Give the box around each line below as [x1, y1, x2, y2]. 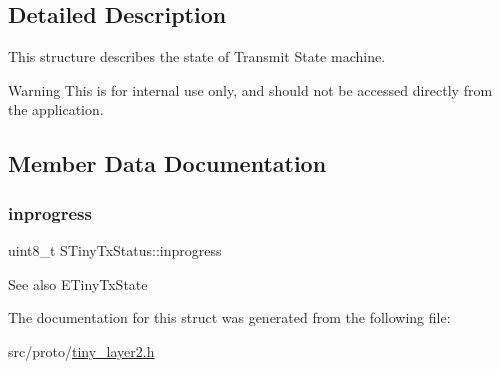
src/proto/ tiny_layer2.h [8, 340, 155, 361]
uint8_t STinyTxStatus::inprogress [8, 239, 222, 260]
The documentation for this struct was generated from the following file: [8, 307, 451, 328]
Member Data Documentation [8, 148, 327, 179]
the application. [8, 99, 104, 120]
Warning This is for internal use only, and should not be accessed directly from [8, 79, 493, 100]
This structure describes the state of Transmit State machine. [8, 46, 386, 67]
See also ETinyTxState [8, 273, 148, 294]
